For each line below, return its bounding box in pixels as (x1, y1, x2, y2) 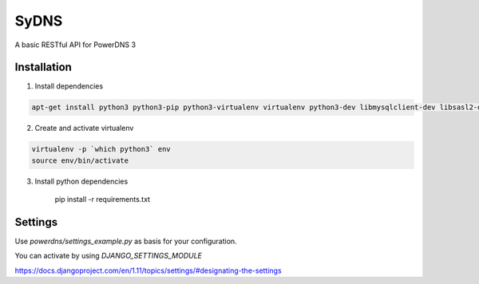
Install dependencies (34, 81, 104, 91)
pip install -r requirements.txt (54, 195, 151, 204)
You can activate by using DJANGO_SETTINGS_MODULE (14, 251, 203, 261)
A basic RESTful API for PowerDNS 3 (14, 40, 136, 49)
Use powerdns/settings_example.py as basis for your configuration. (14, 236, 237, 247)
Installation (14, 61, 72, 74)
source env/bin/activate (31, 156, 129, 165)
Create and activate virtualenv (34, 124, 134, 133)
